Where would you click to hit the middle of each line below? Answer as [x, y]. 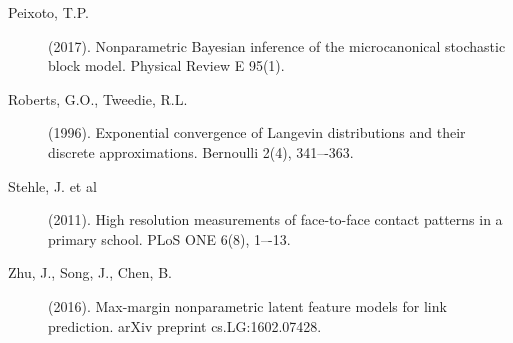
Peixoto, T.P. [48, 12]
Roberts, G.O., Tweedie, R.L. [98, 98]
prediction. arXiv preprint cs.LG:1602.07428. [185, 325]
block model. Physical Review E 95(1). [166, 65]
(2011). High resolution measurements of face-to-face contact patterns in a [275, 219]
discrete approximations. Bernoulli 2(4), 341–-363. [201, 151]
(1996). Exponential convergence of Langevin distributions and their [257, 132]
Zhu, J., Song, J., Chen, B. [90, 272]
